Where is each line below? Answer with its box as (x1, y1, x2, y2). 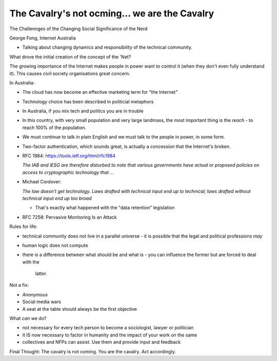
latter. (35, 270, 47, 277)
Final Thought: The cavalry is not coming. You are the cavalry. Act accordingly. (9, 348, 176, 354)
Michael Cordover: (22, 179, 62, 185)
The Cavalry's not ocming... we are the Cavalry (9, 8, 214, 19)
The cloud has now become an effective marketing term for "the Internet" (22, 89, 178, 95)
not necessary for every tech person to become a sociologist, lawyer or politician (22, 325, 194, 331)
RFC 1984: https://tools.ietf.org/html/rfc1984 (22, 153, 115, 159)
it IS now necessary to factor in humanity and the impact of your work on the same (22, 332, 197, 338)
